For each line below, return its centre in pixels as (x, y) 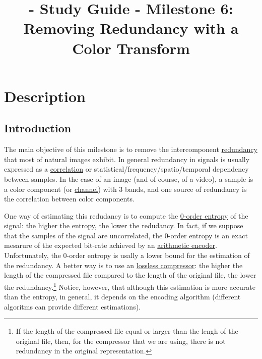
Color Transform (131, 48)
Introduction (38, 128)
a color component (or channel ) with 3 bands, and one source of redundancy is (125, 189)
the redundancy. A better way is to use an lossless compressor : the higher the (123, 265)
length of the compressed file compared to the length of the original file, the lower (130, 275)
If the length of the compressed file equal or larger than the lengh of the (127, 331)
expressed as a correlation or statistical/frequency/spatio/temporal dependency (126, 169)
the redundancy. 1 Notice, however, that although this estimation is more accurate (130, 286)
